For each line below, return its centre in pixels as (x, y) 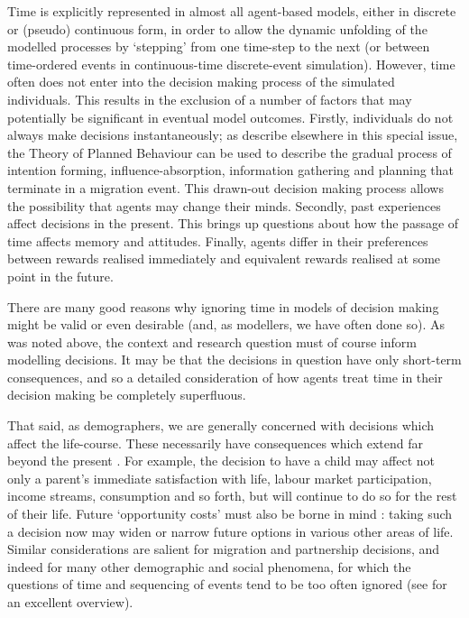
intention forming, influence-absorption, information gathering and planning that (231, 170)
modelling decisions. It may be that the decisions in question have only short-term (234, 360)
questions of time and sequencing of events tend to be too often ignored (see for (227, 584)
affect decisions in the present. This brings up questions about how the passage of (233, 223)
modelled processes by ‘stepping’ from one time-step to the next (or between (219, 46)
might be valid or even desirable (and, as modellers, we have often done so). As (226, 324)
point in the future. (60, 276)
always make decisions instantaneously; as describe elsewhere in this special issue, (233, 135)
